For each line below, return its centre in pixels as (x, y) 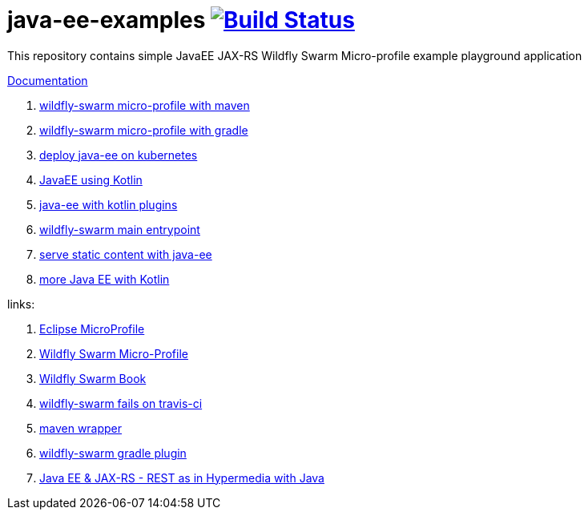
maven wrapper (81, 428)
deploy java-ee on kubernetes (119, 155)
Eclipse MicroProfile (92, 329)
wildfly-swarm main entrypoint (120, 229)
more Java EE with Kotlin (105, 279)
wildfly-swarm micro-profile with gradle (144, 130)
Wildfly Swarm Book (93, 378)
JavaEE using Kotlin (91, 179)
